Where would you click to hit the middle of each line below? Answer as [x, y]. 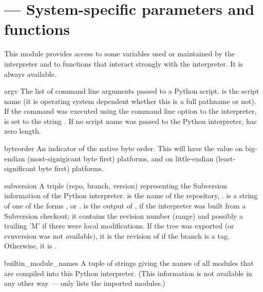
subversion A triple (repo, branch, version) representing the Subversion [116, 185]
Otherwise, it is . [31, 246]
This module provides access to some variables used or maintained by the [119, 54]
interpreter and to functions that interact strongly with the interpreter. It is [124, 63]
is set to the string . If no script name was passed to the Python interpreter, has [130, 121]
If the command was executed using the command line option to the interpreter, [130, 111]
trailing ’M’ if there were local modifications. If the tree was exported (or [119, 226]
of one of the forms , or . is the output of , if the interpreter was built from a [125, 206]
